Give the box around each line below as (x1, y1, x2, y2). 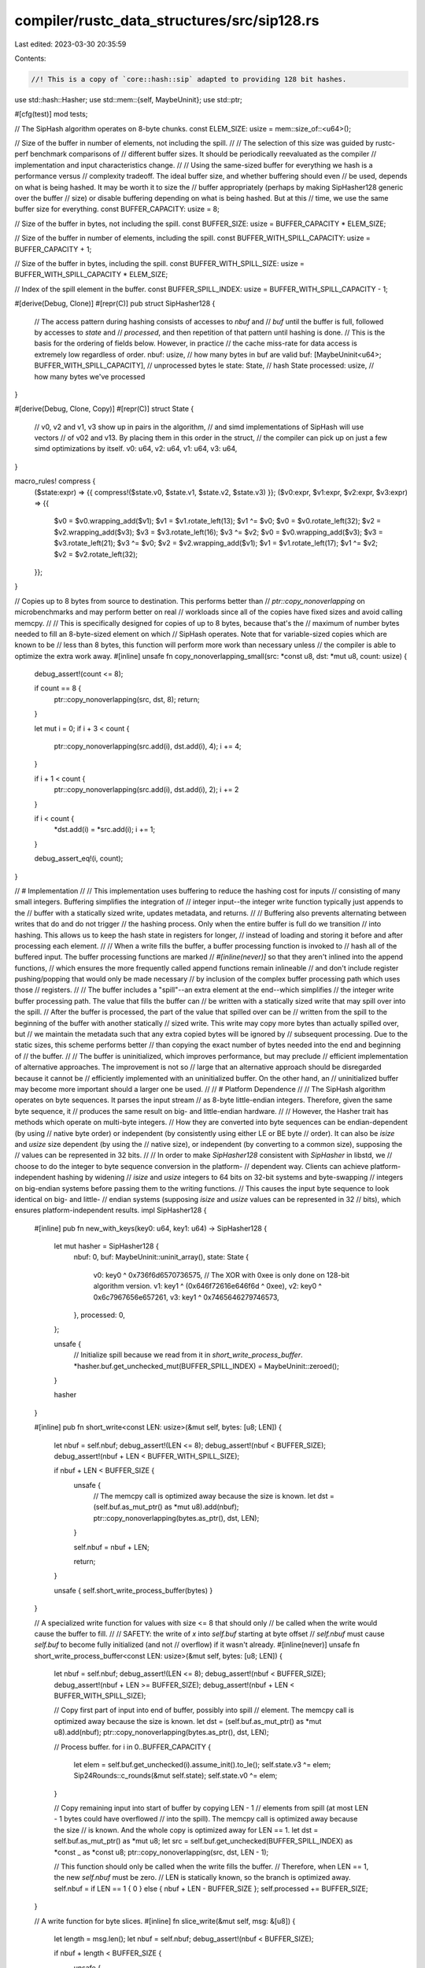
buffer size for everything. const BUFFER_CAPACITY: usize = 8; (14, 205, 220, 214)
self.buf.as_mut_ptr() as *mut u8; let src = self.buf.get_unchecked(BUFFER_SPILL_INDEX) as (54, 1837, 353, 1846)
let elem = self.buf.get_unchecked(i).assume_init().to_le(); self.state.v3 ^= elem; (73, 1759, 331, 1769)
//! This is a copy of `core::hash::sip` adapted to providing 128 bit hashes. (31, 75, 347, 83)
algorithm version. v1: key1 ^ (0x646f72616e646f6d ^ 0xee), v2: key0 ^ (93, 1282, 322, 1291)
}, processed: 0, (73, 1311, 126, 1320)
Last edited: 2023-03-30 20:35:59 (14, 39, 127, 49)
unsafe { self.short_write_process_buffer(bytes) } (54, 1585, 213, 1595)
